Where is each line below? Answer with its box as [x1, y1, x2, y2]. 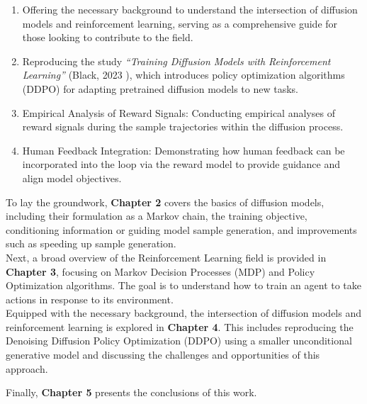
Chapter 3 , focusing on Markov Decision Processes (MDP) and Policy [6, 264, 315, 279]
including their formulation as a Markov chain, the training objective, [6, 208, 307, 223]
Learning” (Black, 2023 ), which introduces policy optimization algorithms [22, 67, 345, 82]
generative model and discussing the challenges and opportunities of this [6, 347, 320, 362]
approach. [6, 361, 48, 376]
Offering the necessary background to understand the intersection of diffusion [22, 2, 358, 16]
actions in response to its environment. [6, 291, 174, 306]
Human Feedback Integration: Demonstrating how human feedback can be [22, 142, 345, 157]
